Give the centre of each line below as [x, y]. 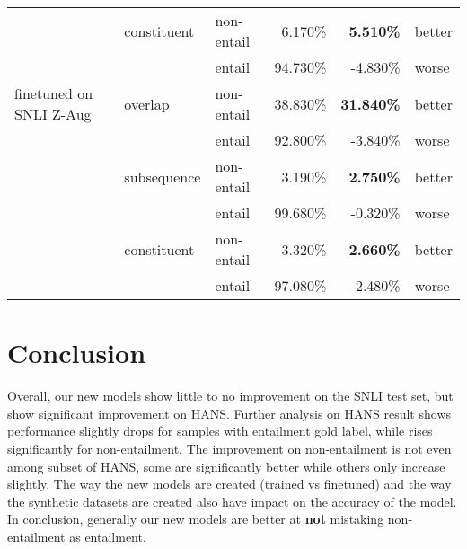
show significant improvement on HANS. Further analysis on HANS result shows [229, 413]
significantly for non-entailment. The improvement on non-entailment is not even [229, 448]
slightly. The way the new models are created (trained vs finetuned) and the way [229, 484]
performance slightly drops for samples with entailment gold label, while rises [220, 431]
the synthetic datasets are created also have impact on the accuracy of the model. [232, 501]
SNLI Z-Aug [53, 114]
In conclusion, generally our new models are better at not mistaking [196, 519]
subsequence [163, 176]
